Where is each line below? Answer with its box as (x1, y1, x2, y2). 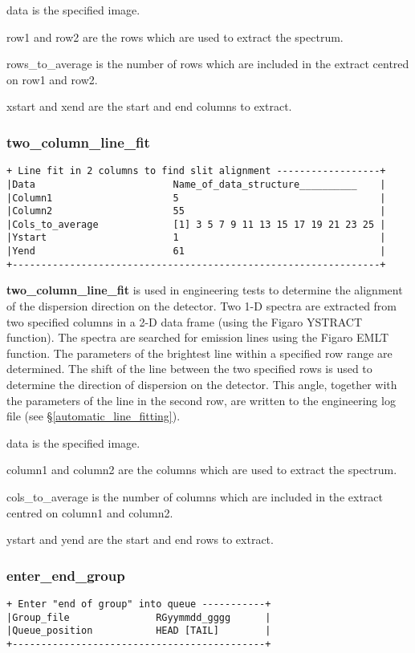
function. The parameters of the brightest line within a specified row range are (6, 344, 393, 361)
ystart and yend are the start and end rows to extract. (6, 531, 274, 548)
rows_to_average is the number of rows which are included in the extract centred (6, 55, 409, 72)
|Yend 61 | (6, 245, 386, 258)
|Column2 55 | (6, 205, 386, 217)
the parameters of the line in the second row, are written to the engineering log (6, 391, 396, 408)
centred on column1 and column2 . (6, 504, 173, 521)
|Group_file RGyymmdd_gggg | (6, 611, 271, 623)
